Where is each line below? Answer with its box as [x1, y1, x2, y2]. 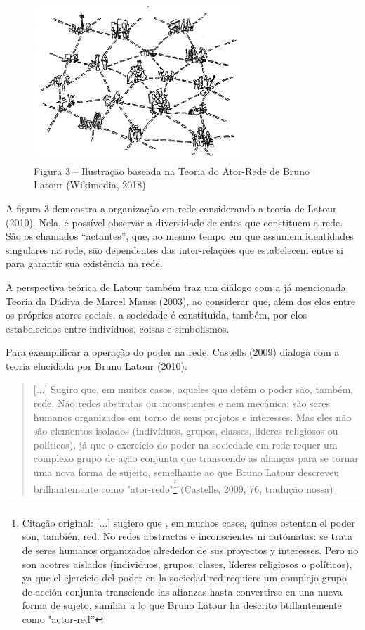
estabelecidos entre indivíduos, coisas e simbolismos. [6, 321, 230, 335]
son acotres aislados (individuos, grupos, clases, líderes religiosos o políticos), [22, 556, 352, 571]
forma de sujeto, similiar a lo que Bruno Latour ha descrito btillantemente [22, 598, 342, 612]
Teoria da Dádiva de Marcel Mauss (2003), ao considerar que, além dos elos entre [6, 293, 356, 308]
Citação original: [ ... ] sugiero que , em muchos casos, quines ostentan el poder [22, 515, 355, 529]
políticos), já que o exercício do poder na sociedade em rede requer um [33, 437, 338, 451]
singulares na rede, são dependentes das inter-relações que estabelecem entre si [6, 242, 344, 257]
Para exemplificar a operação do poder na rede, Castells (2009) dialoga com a [6, 345, 340, 359]
